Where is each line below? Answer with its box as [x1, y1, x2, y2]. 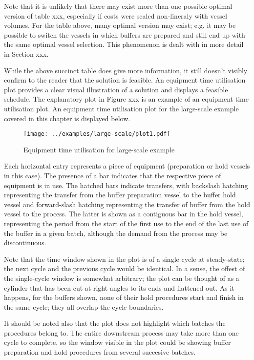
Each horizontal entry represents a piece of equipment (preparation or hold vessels [4, 161, 250, 171]
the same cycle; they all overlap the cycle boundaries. [4, 301, 164, 312]
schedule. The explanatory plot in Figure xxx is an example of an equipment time [4, 94, 249, 104]
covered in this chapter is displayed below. [4, 113, 130, 123]
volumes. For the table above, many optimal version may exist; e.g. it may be [4, 20, 236, 30]
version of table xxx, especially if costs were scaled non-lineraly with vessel [4, 10, 227, 21]
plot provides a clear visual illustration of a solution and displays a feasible [4, 84, 228, 94]
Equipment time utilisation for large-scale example [23, 144, 175, 154]
